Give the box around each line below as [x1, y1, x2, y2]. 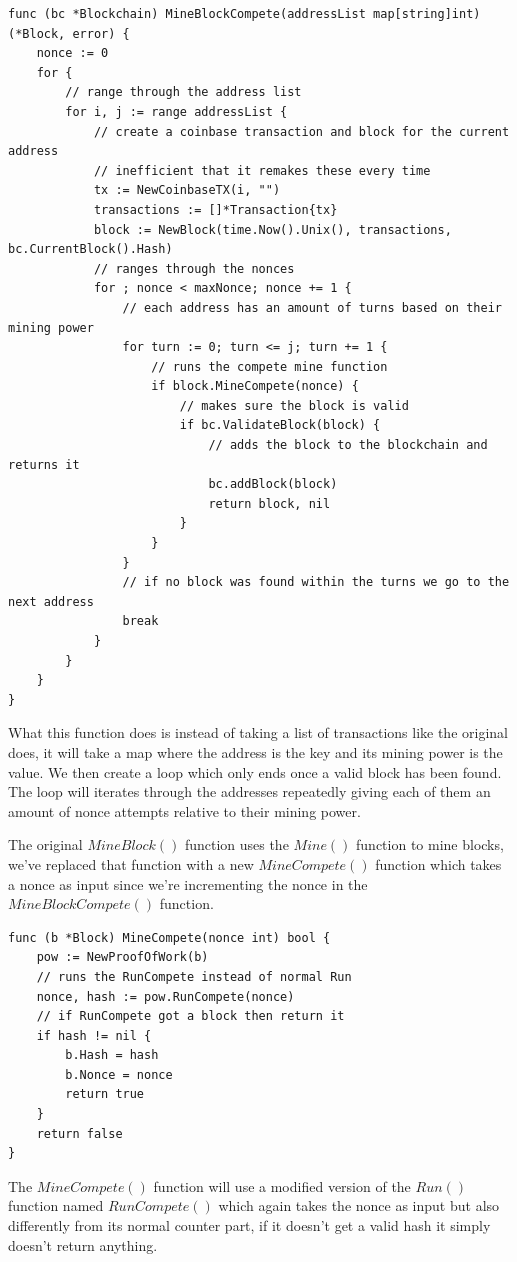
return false [36, 1126, 123, 1141]
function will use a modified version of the [153, 1175, 411, 1196]
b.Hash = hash [65, 1048, 159, 1063]
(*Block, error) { [8, 26, 130, 41]
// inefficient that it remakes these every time [93, 163, 431, 178]
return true [65, 1087, 145, 1102]
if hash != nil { [36, 1028, 152, 1043]
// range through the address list [65, 85, 302, 100]
